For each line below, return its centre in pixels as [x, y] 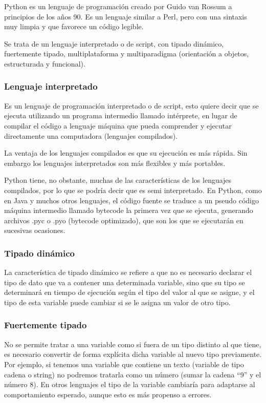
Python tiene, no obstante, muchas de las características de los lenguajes [118, 180]
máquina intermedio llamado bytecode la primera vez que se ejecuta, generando [129, 210]
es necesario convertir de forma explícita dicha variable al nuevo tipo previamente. [133, 354]
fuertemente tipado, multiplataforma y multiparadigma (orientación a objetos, [127, 54]
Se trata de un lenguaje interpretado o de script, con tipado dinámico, [114, 43]
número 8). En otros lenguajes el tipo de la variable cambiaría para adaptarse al [130, 384]
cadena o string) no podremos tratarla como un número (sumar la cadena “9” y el [133, 374]
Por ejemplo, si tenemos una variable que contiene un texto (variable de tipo [124, 364]
